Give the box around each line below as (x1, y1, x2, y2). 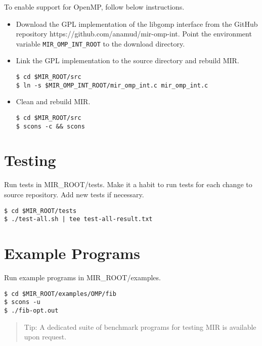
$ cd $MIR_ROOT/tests (4, 207, 77, 214)
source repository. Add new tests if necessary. (4, 189, 144, 199)
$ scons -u (4, 298, 40, 306)
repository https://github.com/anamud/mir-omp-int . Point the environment (16, 28, 252, 39)
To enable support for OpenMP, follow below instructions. (4, 2, 185, 12)
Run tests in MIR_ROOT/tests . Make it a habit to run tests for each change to (4, 179, 252, 190)
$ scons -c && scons (16, 122, 85, 130)
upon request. (24, 331, 67, 342)
